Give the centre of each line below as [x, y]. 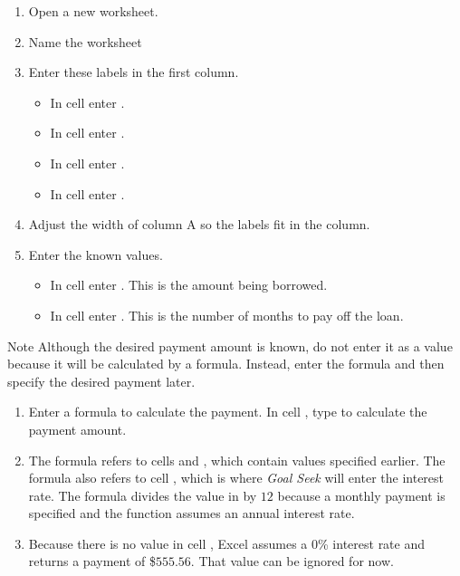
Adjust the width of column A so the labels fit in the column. [199, 224]
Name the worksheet [85, 41]
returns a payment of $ [92, 561]
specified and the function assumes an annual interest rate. [192, 513]
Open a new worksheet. [93, 11]
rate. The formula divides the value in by [143, 495]
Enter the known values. [96, 254]
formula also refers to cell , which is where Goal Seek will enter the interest [236, 478]
